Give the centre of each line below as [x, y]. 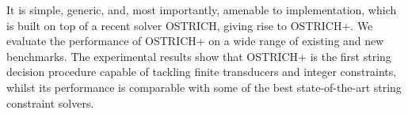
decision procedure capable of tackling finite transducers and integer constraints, [202, 72]
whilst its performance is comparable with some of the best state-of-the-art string [204, 87]
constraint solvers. [50, 103]
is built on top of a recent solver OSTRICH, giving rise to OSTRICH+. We [190, 25]
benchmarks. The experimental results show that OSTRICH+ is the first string [199, 56]
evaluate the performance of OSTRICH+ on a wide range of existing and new [195, 41]
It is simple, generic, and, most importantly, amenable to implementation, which [202, 9]
